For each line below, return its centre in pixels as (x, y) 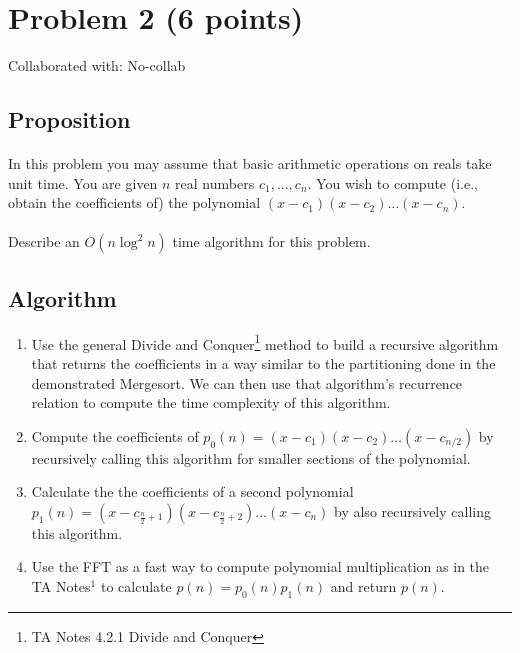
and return (363, 586)
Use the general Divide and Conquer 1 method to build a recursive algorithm (265, 342)
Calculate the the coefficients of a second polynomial (192, 491)
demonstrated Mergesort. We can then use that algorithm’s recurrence (247, 382)
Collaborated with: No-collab (97, 65)
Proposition (69, 119)
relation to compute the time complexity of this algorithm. (211, 402)
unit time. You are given (83, 182)
